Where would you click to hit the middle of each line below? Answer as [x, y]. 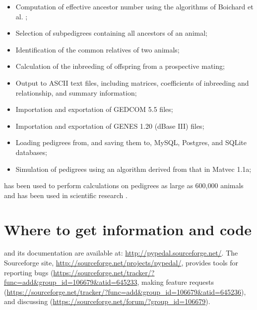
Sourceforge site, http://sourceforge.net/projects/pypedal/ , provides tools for [121, 263]
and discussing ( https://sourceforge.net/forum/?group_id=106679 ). [107, 301]
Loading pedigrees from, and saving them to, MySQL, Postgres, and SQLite [131, 142]
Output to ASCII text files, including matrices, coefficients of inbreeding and [132, 82]
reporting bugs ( [29, 272]
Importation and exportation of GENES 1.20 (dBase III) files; [110, 126]
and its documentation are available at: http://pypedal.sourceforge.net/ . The [121, 253]
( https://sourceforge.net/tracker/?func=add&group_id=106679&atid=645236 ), [125, 291]
